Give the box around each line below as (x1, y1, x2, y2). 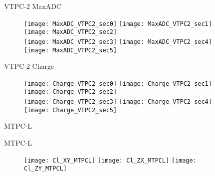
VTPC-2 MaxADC (4, 1, 62, 11)
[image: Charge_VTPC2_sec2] (24, 88, 117, 96)
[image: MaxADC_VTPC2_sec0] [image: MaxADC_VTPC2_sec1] (24, 20, 212, 27)
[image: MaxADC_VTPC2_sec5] (24, 46, 117, 54)
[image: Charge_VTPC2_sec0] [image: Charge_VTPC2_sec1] (24, 80, 212, 87)
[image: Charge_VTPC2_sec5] (24, 106, 117, 114)
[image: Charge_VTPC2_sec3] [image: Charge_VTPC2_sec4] (24, 98, 212, 106)
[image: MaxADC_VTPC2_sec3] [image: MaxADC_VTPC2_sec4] (24, 38, 212, 45)
